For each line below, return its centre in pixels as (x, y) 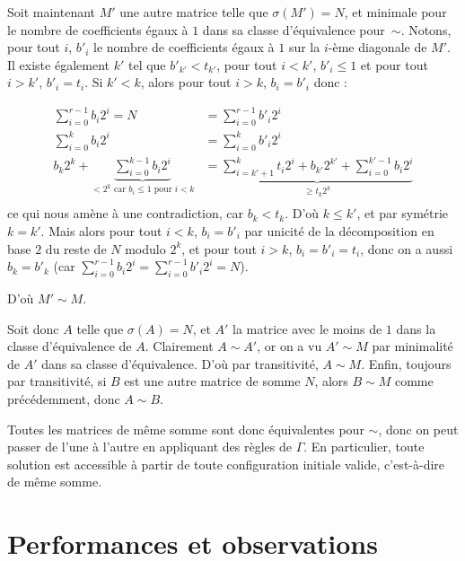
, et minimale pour (395, 12)
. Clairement (179, 346)
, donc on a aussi (407, 248)
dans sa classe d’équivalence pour (294, 29)
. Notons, (426, 29)
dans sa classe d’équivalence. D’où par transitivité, (180, 363)
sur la (304, 47)
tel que (147, 64)
